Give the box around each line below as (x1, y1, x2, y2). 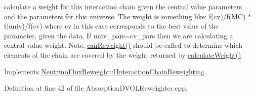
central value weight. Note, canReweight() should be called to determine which (4, 40, 243, 50)
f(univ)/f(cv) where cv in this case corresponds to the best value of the (4, 21, 219, 31)
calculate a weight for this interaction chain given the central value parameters (4, 1, 242, 11)
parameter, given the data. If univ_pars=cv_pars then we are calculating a (4, 30, 233, 40)
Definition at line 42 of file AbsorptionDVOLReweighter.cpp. (4, 83, 188, 93)
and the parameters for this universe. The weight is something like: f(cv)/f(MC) (4, 11, 246, 21)
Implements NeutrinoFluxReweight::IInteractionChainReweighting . (4, 66, 207, 76)
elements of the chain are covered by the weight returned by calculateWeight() (4, 49, 241, 60)
